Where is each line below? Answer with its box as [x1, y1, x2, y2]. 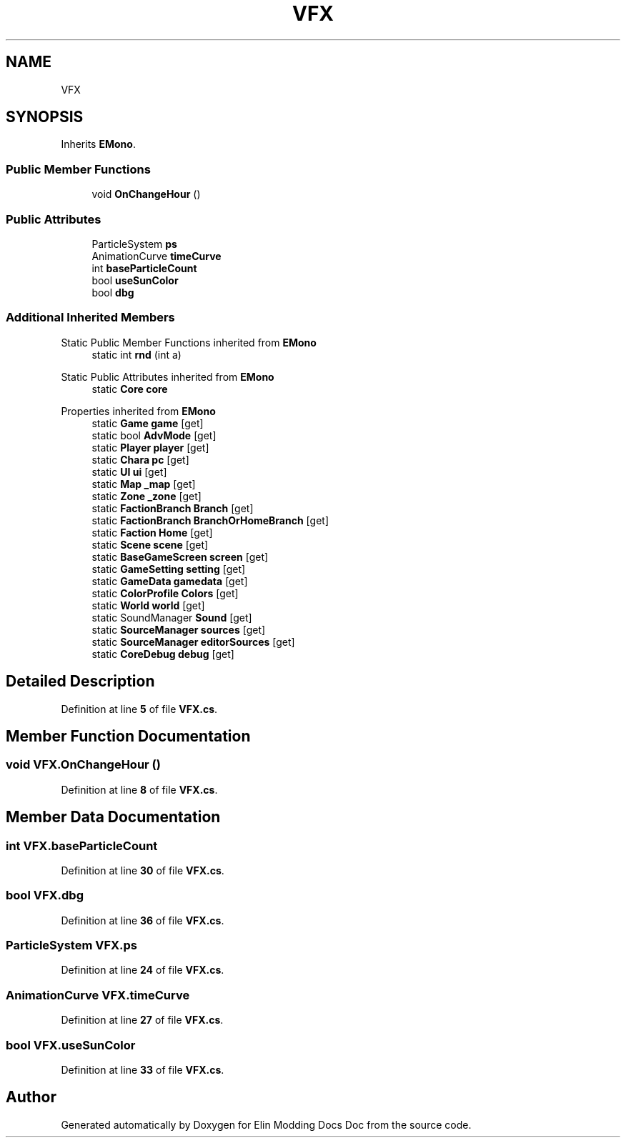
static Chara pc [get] [91, 453, 189, 466]
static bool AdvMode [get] [91, 429, 217, 441]
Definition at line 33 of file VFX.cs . [61, 1063, 224, 1076]
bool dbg [91, 286, 134, 299]
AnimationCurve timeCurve [91, 249, 222, 262]
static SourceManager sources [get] [91, 623, 266, 636]
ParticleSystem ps [91, 237, 177, 250]
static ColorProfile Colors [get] [91, 587, 239, 599]
